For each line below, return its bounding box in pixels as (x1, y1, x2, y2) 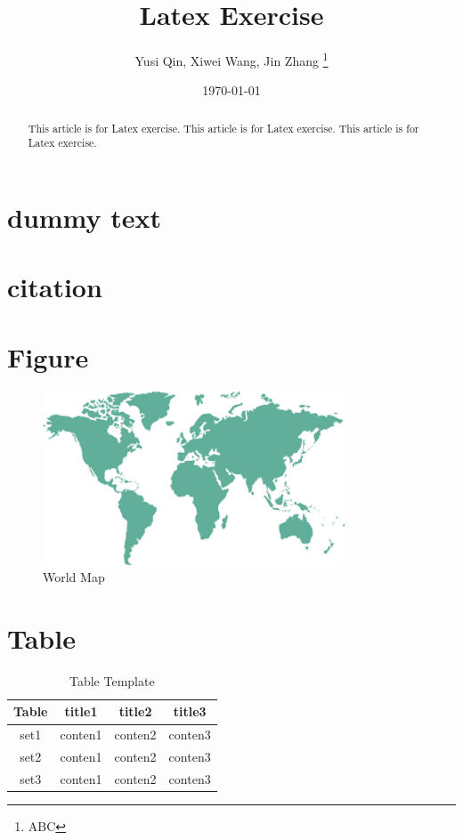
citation (7, 269, 102, 305)
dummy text (7, 199, 162, 236)
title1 (64, 702, 98, 721)
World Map (43, 568, 105, 586)
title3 (173, 702, 207, 721)
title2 (118, 702, 152, 721)
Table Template (69, 671, 155, 690)
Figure (7, 338, 89, 375)
